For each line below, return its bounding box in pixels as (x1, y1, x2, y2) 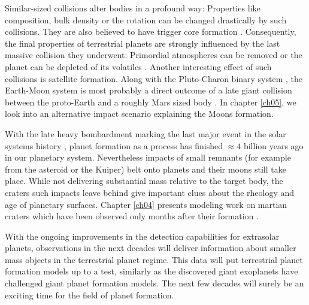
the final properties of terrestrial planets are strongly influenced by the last (5, 37, 280, 49)
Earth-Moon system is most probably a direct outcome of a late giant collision (5, 84, 292, 96)
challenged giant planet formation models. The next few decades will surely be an (5, 277, 304, 289)
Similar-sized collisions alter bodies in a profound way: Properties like (5, 2, 260, 14)
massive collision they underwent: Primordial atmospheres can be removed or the (5, 49, 302, 61)
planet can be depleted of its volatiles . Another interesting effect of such (5, 60, 272, 73)
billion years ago (243, 139, 304, 152)
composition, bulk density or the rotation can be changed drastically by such (5, 13, 287, 26)
